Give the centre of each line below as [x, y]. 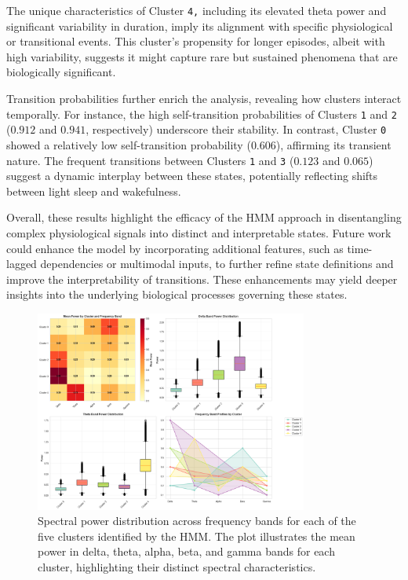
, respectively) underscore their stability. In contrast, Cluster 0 [236, 129]
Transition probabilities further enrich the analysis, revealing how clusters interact [204, 99]
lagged [22, 264]
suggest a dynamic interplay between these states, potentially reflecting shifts [192, 176]
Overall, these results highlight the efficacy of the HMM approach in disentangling [204, 217]
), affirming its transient [333, 144]
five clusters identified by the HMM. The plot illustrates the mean [197, 536]
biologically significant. [61, 72]
